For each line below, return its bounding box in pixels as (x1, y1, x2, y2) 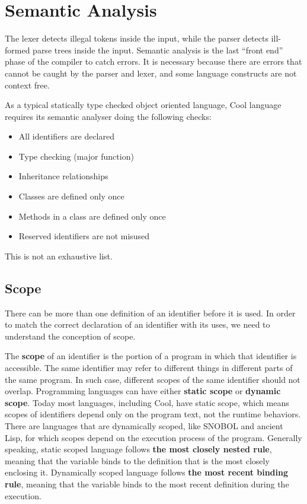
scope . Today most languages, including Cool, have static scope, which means (5, 396, 289, 408)
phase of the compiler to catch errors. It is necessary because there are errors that (5, 55, 302, 68)
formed (5, 43, 30, 56)
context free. (5, 78, 50, 91)
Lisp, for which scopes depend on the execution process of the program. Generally (5, 431, 302, 443)
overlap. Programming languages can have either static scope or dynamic (5, 385, 281, 397)
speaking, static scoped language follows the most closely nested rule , (5, 443, 272, 455)
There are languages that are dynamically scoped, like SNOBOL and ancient (5, 419, 283, 432)
